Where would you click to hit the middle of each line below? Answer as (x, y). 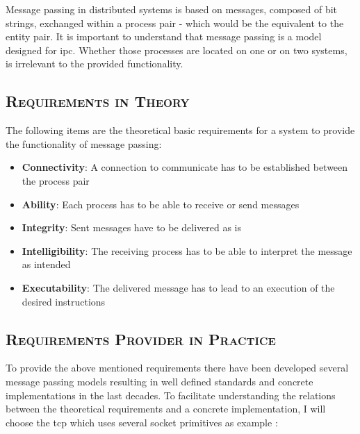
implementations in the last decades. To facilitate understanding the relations (171, 395)
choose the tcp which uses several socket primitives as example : (142, 422)
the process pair (56, 180)
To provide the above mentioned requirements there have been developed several (177, 368)
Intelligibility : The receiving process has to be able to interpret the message (187, 250)
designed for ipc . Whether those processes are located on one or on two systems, (177, 50)
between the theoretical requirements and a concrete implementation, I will (166, 409)
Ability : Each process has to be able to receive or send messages (161, 204)
